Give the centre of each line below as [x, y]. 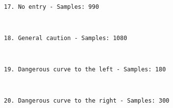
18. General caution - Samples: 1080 [66, 38]
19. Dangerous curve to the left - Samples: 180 [85, 70]
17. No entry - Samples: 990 [52, 7]
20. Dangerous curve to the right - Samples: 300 [87, 101]
